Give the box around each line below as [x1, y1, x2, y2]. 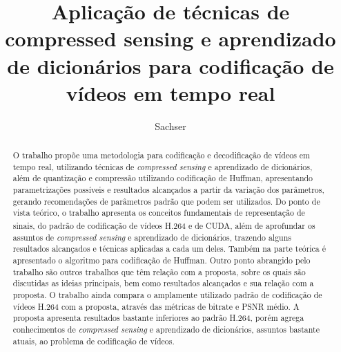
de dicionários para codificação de [7, 51, 334, 80]
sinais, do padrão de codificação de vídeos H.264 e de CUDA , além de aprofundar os [12, 219, 315, 231]
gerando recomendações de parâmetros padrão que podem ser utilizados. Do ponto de [12, 195, 320, 207]
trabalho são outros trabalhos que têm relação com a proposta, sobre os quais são [12, 266, 306, 277]
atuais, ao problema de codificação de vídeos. [12, 335, 175, 346]
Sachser [155, 118, 186, 133]
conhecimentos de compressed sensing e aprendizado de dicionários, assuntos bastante [12, 323, 320, 335]
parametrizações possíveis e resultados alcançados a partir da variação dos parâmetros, [12, 184, 324, 196]
